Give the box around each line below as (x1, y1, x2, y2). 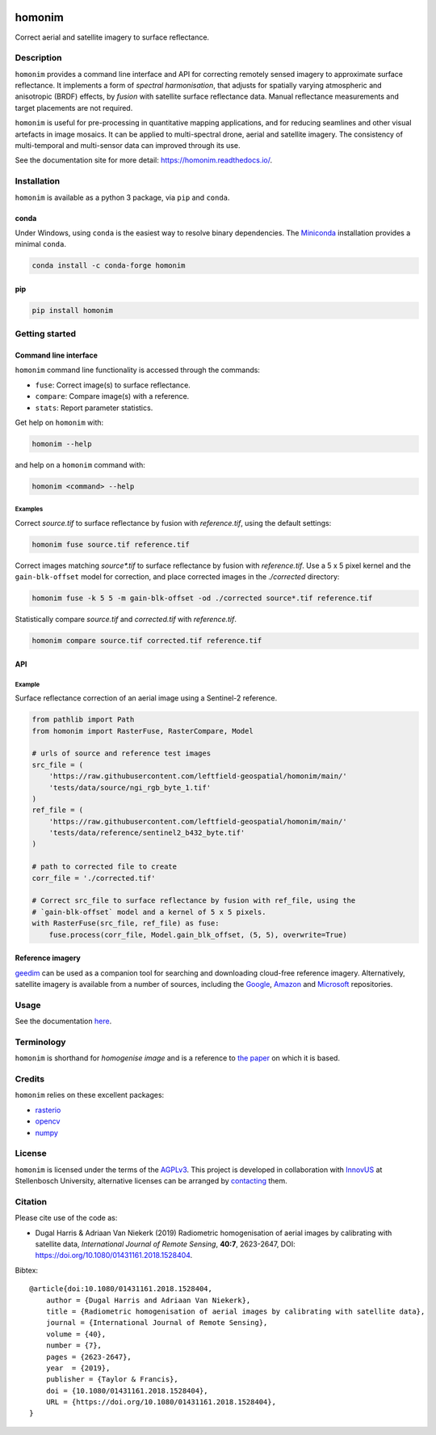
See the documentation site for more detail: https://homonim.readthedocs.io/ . (15, 155, 273, 165)
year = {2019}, (45, 1363, 111, 1373)
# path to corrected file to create (31, 862, 178, 871)
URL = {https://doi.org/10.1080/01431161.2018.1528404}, (45, 1398, 276, 1407)
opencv (35, 1116, 61, 1126)
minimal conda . (15, 239, 66, 249)
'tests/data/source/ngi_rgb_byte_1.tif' (48, 783, 212, 792)
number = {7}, (45, 1341, 103, 1350)
